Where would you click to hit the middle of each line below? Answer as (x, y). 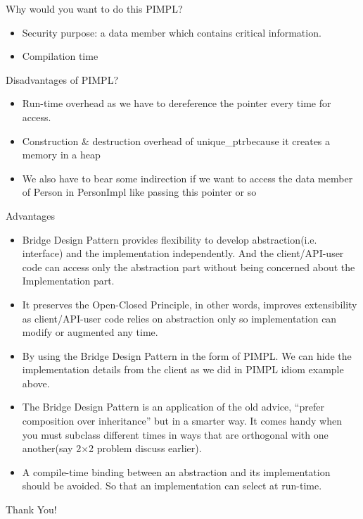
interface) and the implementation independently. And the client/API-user (183, 253)
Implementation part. (68, 281)
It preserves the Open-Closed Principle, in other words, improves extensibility (190, 304)
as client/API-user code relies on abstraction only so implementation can (179, 318)
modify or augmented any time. (90, 332)
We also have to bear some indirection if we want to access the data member (187, 178)
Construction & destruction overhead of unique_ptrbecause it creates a (176, 140)
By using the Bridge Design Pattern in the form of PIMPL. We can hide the (187, 355)
